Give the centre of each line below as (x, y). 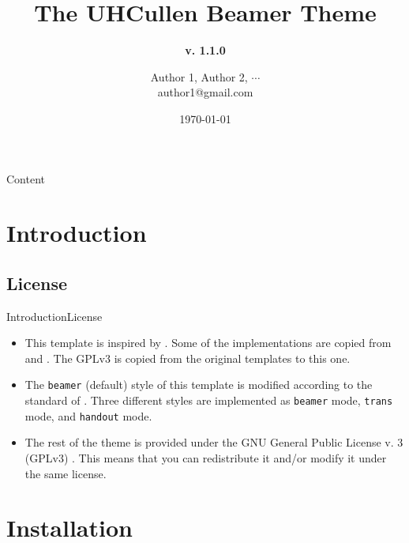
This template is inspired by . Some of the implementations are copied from (208, 343)
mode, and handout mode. (88, 415)
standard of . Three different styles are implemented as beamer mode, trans (209, 400)
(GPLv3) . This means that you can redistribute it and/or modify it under (206, 458)
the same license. (66, 473)
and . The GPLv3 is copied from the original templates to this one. (188, 358)
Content (26, 178)
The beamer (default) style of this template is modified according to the (199, 385)
